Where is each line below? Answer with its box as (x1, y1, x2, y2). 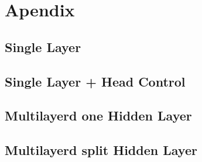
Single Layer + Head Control (5, 72, 186, 90)
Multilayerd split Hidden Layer (5, 141, 197, 159)
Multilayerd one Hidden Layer (5, 106, 192, 125)
